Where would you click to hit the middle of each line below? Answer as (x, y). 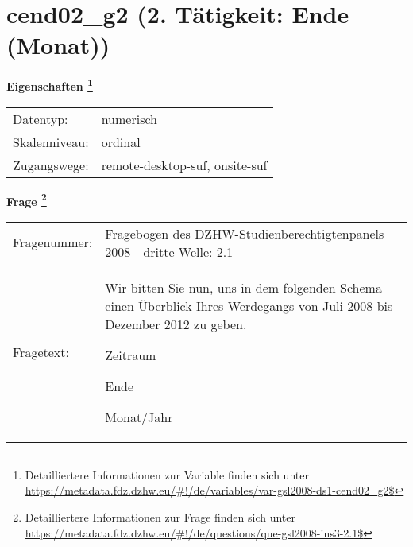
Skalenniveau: (51, 142)
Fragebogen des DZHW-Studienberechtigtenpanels (245, 233)
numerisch (129, 118)
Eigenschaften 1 (50, 85)
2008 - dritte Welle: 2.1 (169, 251)
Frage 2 (27, 200)
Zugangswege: (51, 165)
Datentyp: (41, 118)
